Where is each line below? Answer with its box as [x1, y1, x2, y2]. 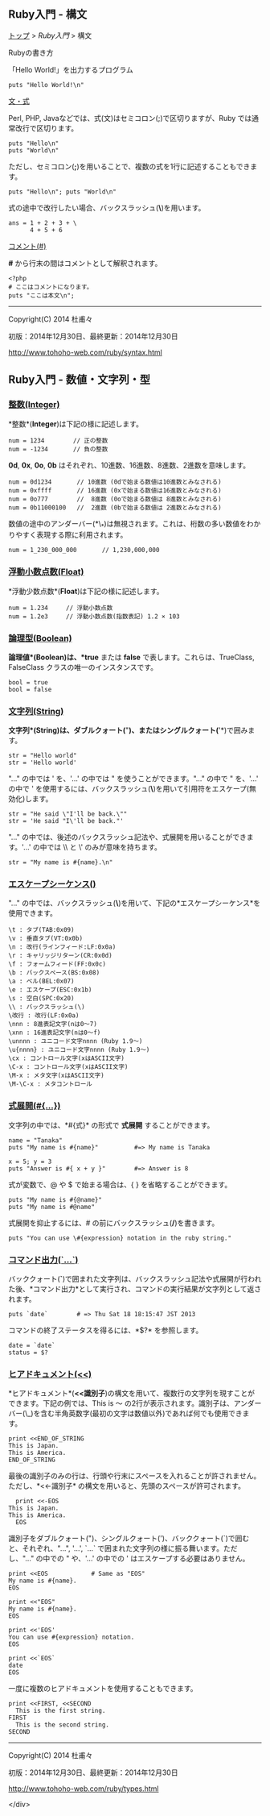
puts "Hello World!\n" [8, 81, 84, 89]
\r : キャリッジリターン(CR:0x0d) [8, 952, 112, 960]
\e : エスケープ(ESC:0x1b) [8, 986, 92, 994]
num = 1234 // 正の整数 [8, 436, 108, 445]
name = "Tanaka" [8, 1136, 63, 1145]
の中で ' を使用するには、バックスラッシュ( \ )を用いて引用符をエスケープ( [8, 784, 250, 794]
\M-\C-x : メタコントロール [8, 1080, 92, 1088]
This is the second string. [15, 1721, 110, 1729]
